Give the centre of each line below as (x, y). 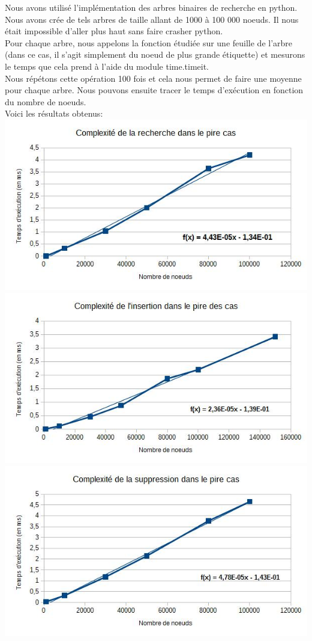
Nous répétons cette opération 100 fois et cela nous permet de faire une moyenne (153, 78)
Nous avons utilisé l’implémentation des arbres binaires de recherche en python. (151, 7)
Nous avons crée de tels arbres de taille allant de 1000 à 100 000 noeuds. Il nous (152, 19)
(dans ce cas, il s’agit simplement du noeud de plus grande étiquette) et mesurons (155, 54)
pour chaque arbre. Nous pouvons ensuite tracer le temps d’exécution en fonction (154, 90)
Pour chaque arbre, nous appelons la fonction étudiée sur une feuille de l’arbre (149, 42)
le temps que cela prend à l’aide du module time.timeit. (107, 66)
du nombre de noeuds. (46, 101)
